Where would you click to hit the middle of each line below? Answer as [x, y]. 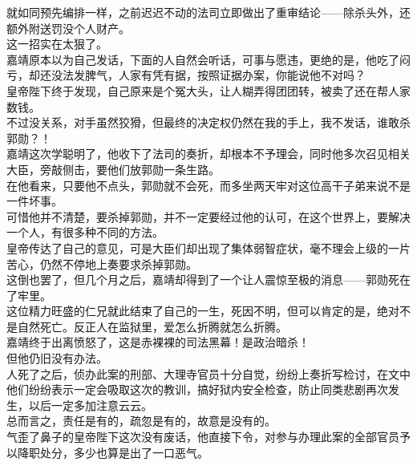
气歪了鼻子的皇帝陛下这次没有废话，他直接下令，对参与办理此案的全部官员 [203, 437]
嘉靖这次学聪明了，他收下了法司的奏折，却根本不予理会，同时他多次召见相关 [208, 154]
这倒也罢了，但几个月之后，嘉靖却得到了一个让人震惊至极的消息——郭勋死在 [208, 280]
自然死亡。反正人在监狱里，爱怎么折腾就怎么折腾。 [152, 326]
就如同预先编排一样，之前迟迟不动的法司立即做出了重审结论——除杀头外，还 [208, 12]
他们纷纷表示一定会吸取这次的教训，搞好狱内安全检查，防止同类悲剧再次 [197, 389]
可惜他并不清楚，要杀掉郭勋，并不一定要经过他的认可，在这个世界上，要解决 [208, 216]
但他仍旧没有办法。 [57, 358]
